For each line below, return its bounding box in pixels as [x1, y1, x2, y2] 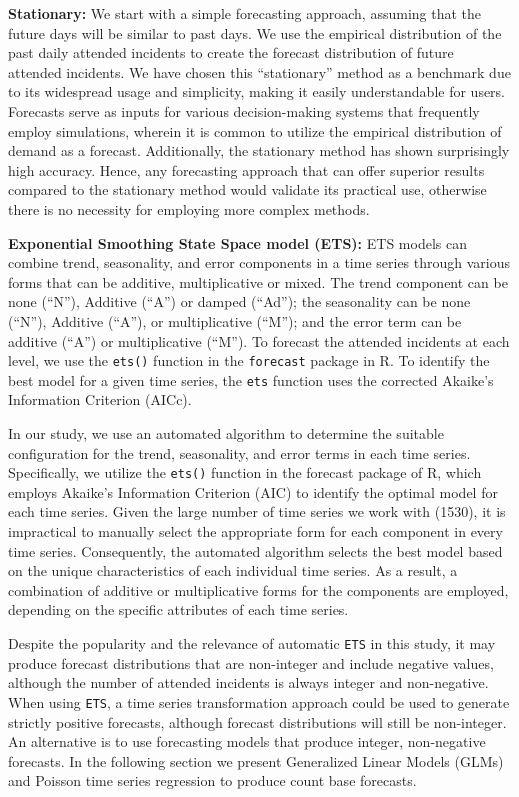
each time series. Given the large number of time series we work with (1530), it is [8, 501, 506, 522]
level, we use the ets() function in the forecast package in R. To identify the [8, 350, 490, 371]
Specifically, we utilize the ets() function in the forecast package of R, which [8, 462, 482, 483]
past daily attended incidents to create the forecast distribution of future [8, 42, 454, 63]
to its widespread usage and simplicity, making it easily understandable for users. [8, 81, 506, 102]
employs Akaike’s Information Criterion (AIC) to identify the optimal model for [8, 481, 498, 502]
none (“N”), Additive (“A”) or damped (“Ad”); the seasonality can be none [8, 291, 471, 312]
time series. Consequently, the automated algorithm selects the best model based [8, 540, 503, 561]
